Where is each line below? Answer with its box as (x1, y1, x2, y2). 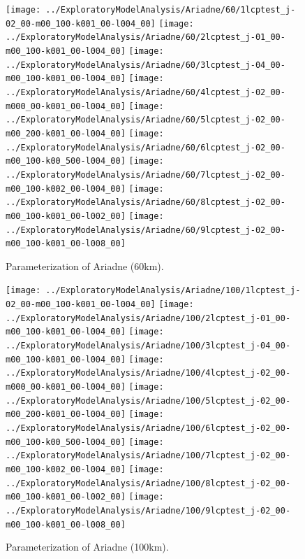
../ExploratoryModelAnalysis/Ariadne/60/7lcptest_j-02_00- (6, 169, 285, 180)
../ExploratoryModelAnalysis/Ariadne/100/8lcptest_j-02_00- (6, 478, 291, 488)
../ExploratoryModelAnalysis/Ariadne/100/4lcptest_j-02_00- (6, 368, 291, 378)
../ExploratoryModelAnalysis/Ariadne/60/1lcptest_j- (45, 5, 296, 15)
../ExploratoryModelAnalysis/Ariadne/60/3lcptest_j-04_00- (6, 59, 285, 70)
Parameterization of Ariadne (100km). (6, 539, 169, 554)
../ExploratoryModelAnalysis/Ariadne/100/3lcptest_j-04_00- (6, 341, 291, 351)
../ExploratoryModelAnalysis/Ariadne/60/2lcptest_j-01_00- (6, 32, 285, 43)
